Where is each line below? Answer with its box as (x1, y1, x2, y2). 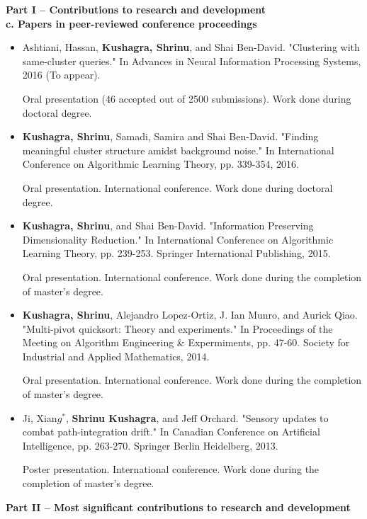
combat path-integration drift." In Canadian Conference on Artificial (22, 424, 320, 439)
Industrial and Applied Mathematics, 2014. (22, 348, 210, 363)
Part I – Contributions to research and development (6, 2, 266, 16)
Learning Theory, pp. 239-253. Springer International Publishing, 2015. (22, 246, 331, 261)
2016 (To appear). (22, 67, 101, 82)
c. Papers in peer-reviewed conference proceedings (6, 16, 257, 30)
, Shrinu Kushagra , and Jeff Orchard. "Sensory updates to (66, 410, 329, 425)
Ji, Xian (22, 410, 57, 425)
